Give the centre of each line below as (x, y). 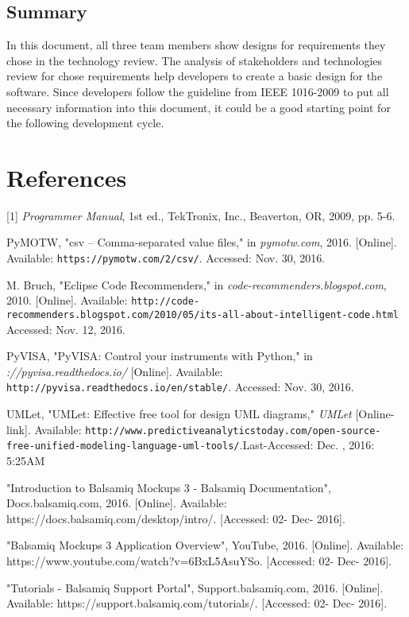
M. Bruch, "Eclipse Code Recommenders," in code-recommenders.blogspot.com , (197, 284)
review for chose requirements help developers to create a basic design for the (195, 76)
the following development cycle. (85, 123)
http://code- (166, 302)
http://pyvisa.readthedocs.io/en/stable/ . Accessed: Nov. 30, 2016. (180, 387)
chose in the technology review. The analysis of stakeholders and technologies (195, 60)
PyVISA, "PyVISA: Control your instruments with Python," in (160, 356)
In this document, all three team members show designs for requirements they (196, 45)
